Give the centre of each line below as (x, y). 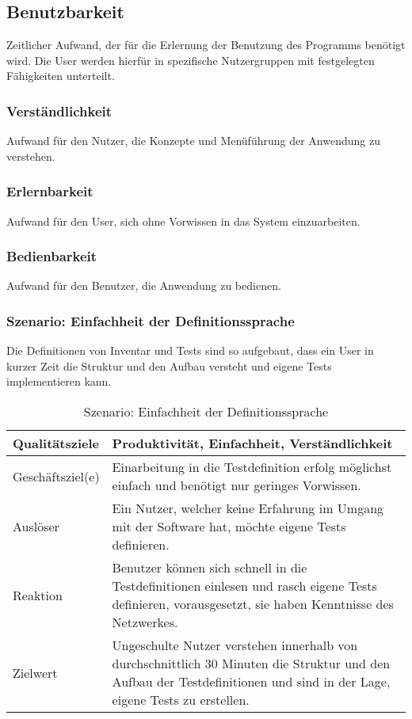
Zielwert (35, 672)
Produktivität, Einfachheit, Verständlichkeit (252, 443)
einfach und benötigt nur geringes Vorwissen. (237, 485)
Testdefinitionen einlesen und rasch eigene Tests (244, 586)
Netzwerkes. (145, 622)
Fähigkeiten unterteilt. (61, 76)
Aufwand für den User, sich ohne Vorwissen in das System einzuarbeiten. (183, 221)
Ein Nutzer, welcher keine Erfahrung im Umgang (248, 508)
